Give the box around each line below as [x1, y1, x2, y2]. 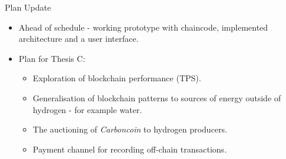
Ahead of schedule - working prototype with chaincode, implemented [18, 21, 268, 33]
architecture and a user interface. [18, 32, 139, 45]
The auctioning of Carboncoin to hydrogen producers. [33, 123, 227, 135]
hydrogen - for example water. [33, 103, 142, 115]
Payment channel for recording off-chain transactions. [33, 143, 227, 155]
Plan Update [5, 1, 51, 13]
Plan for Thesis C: [18, 52, 85, 64]
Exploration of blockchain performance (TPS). [33, 72, 201, 84]
